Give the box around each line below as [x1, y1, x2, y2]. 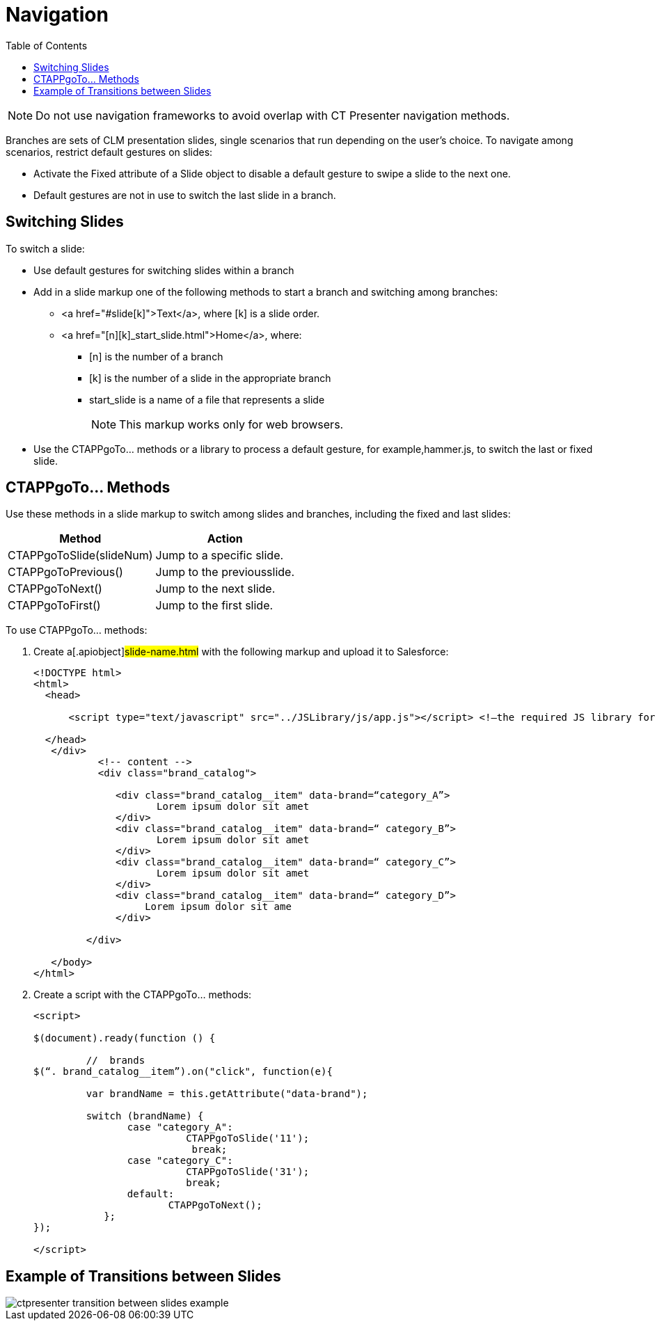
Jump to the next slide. [155, 582, 276, 596]
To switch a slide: [6, 242, 85, 255]
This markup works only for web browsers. [119, 417, 344, 431]
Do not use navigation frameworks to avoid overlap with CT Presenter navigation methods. [35, 108, 510, 122]
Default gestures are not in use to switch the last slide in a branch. [33, 189, 336, 201]
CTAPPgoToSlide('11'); [186, 1133, 310, 1144]
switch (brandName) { [86, 1110, 204, 1122]
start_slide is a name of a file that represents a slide [89, 393, 325, 406]
